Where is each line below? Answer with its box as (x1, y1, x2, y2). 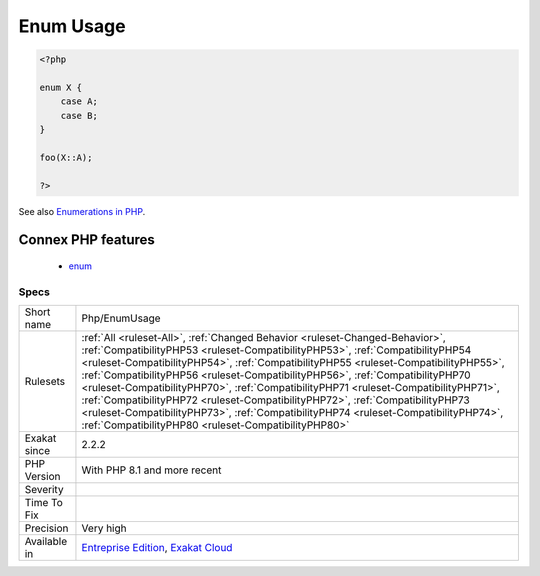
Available (24, 535, 68, 549)
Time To (24, 496, 64, 510)
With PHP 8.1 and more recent (81, 463, 222, 477)
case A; (60, 96, 99, 107)
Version (24, 470, 61, 484)
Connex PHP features (18, 231, 155, 249)
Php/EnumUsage (81, 311, 161, 325)
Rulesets (24, 375, 65, 389)
